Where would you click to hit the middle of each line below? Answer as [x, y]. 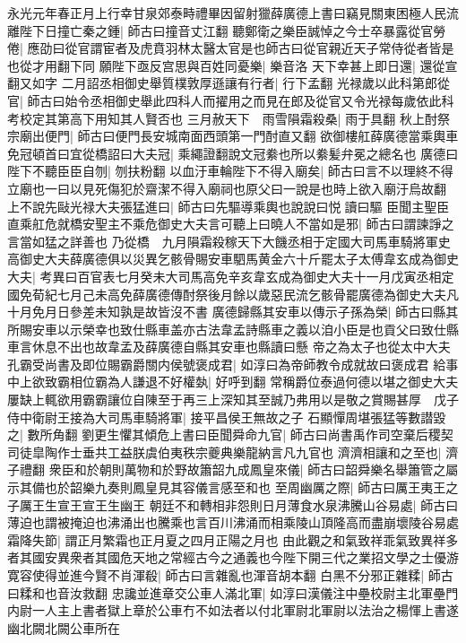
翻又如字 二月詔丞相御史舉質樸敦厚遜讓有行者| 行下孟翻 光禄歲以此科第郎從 [229, 83]
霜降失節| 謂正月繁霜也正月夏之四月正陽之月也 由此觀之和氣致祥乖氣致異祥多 [233, 539]
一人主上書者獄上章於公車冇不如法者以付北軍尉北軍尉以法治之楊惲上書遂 [245, 610]
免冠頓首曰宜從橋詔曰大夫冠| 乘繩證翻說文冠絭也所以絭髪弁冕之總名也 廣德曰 [233, 153]
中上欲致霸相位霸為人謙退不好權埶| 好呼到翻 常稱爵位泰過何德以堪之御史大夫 [233, 382]
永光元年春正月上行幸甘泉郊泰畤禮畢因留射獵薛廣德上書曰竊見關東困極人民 [227, 13]
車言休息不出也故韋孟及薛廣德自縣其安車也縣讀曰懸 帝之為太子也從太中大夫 [229, 347]
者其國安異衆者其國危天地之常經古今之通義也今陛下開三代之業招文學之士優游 [233, 557]
